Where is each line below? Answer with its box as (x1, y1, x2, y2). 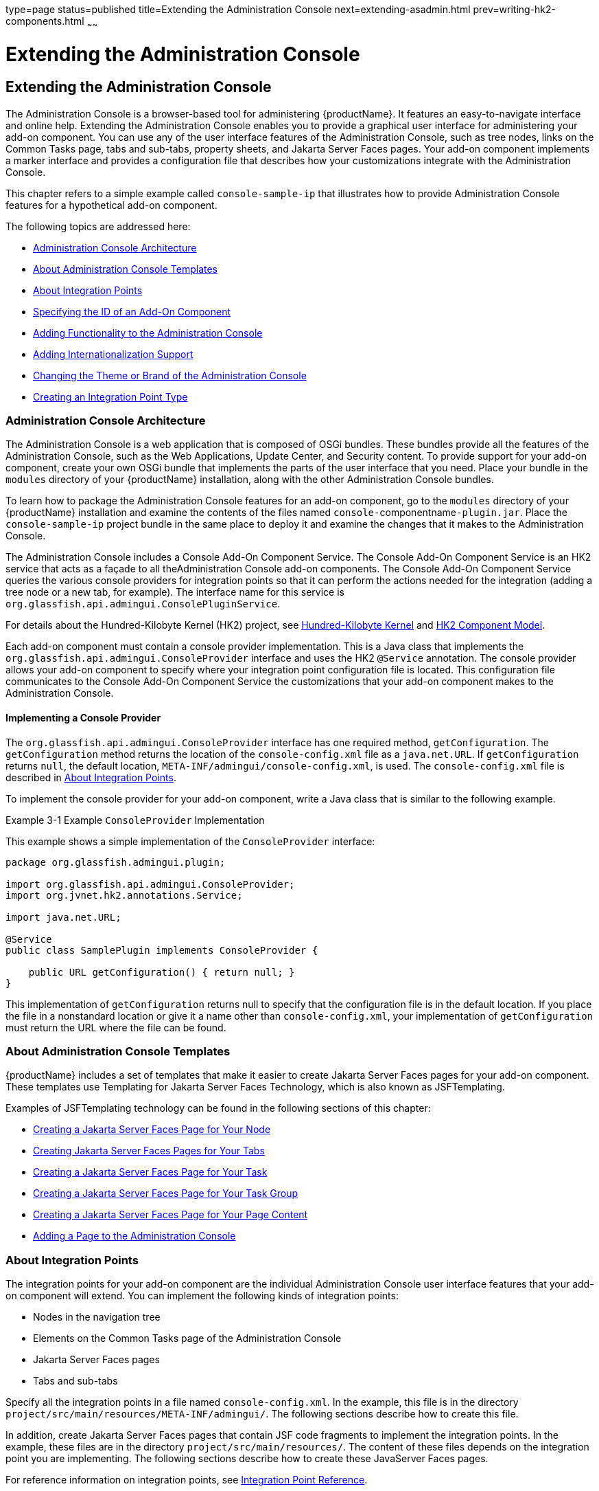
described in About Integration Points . (5, 771, 176, 783)
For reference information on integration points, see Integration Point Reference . (5, 1474, 368, 1486)
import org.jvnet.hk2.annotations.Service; (5, 889, 243, 901)
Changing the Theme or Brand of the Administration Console (33, 369, 307, 381)
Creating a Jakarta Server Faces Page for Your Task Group (33, 1187, 298, 1200)
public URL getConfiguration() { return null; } (28, 966, 295, 978)
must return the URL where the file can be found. (5, 1021, 226, 1033)
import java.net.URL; (5, 911, 121, 923)
